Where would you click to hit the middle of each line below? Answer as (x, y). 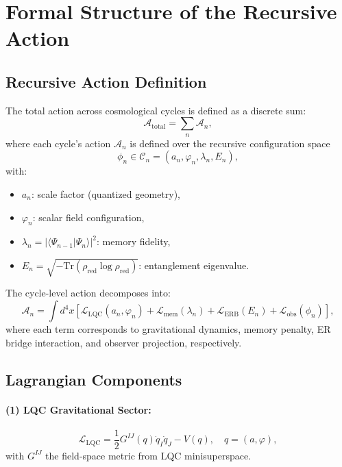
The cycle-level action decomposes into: (88, 293)
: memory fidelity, (134, 241)
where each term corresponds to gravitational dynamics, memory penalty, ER (168, 329)
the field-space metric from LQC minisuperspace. (148, 455)
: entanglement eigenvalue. (194, 265)
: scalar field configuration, (88, 217)
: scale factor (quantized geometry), (106, 193)
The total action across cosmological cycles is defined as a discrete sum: (156, 110)
